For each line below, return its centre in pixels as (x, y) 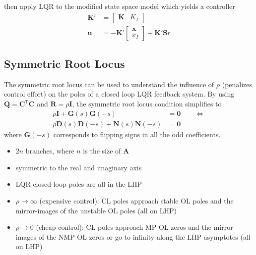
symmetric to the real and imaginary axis (79, 167)
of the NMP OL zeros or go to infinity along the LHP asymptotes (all (144, 236)
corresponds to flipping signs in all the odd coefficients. (137, 134)
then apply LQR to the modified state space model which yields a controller (120, 6)
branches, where (50, 151)
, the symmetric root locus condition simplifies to (147, 104)
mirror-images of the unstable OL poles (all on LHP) (96, 210)
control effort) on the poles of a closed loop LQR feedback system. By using (119, 94)
